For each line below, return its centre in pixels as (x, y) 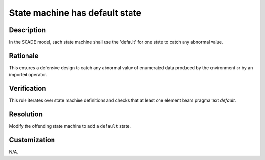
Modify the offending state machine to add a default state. (70, 126)
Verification (27, 89)
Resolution (26, 115)
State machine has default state (75, 13)
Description (27, 30)
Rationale (24, 56)
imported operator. (28, 75)
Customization (32, 140)
